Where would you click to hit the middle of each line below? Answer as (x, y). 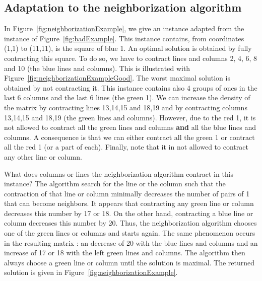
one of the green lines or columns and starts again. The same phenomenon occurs (130, 233)
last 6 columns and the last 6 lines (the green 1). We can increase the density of (127, 97)
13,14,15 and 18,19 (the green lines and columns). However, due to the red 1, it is (130, 117)
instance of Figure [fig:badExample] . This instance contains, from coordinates (124, 38)
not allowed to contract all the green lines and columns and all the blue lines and (130, 127)
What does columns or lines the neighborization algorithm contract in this (119, 173)
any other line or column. (43, 156)
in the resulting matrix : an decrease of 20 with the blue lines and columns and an (131, 242)
